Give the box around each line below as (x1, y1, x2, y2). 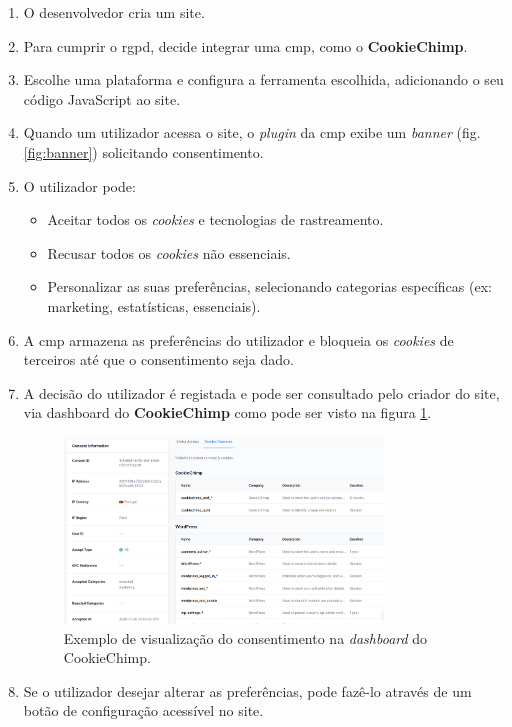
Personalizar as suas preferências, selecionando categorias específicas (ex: (47, 276, 492, 297)
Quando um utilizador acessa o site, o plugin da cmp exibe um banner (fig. (23, 122, 481, 143)
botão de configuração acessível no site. (23, 700, 264, 721)
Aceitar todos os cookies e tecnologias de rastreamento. (47, 209, 384, 230)
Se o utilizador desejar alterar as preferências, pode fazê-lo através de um (23, 680, 472, 701)
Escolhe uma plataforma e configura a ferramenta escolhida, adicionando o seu (23, 69, 504, 90)
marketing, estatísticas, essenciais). (47, 295, 261, 316)
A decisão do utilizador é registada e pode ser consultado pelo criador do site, (23, 382, 500, 403)
